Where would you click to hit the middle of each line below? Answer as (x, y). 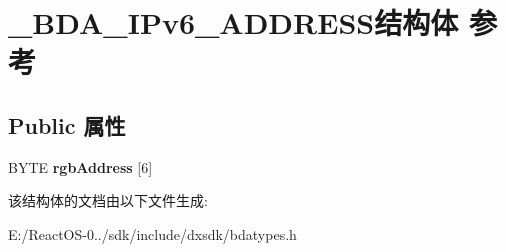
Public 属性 (67, 124)
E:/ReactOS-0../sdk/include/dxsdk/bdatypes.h (152, 233)
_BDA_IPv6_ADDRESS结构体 (233, 22)
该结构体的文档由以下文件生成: (108, 200)
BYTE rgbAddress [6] (80, 166)
